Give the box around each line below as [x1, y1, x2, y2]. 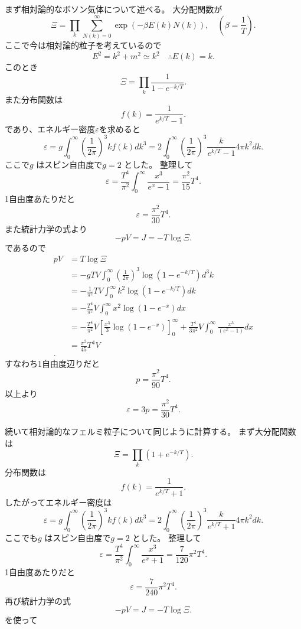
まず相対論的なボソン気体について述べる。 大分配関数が [5, 3, 223, 15]
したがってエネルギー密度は [5, 496, 112, 508]
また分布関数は [5, 93, 63, 105]
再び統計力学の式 [5, 594, 71, 607]
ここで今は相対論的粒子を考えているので [5, 39, 162, 51]
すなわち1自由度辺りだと [5, 357, 100, 369]
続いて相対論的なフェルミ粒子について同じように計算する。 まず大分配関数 [5, 425, 296, 438]
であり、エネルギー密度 [5, 122, 96, 135]
